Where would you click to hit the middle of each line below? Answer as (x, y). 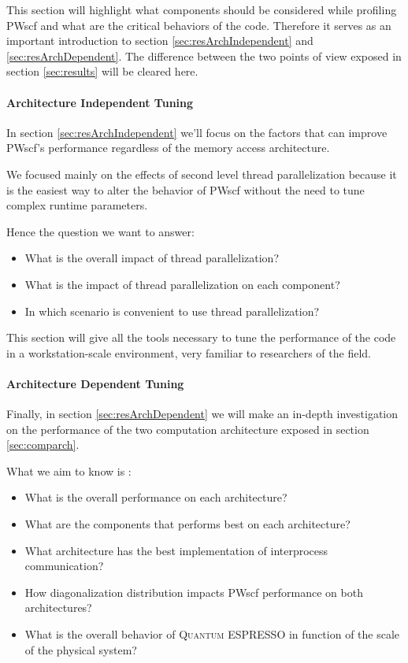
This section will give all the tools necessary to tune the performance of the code (201, 337)
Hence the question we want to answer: (100, 231)
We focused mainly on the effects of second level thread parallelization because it (202, 174)
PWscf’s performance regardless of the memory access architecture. (168, 148)
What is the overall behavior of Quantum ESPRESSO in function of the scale (212, 634)
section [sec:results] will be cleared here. (102, 71)
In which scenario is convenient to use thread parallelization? (172, 311)
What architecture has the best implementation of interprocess (176, 550)
